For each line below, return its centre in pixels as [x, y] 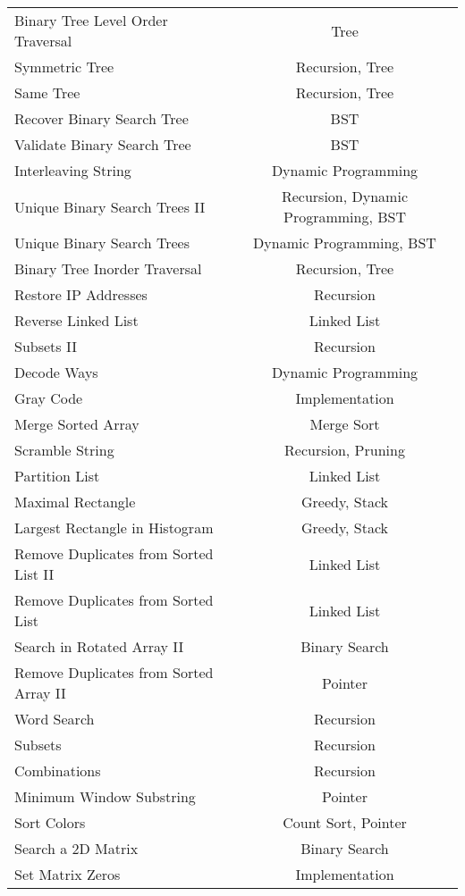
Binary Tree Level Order [91, 20]
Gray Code [49, 398]
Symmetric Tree [64, 67]
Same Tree [47, 92]
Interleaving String [73, 170]
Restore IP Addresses [81, 294]
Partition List [57, 476]
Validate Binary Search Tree [103, 144]
